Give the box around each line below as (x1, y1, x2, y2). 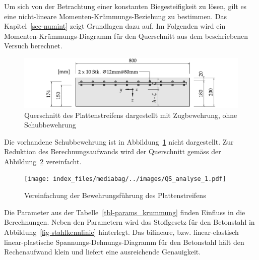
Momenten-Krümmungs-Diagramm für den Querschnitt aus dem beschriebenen (4, 30, 248, 41)
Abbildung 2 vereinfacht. (4, 156, 82, 166)
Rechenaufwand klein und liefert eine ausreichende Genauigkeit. (4, 246, 201, 257)
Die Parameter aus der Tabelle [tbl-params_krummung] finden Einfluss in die (4, 207, 245, 217)
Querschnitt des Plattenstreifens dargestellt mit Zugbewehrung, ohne (24, 109, 237, 120)
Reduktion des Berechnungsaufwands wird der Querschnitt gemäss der (4, 146, 221, 157)
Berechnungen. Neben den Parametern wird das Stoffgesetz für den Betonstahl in (4, 217, 255, 227)
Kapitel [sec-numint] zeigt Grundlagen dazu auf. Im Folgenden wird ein (4, 21, 226, 31)
